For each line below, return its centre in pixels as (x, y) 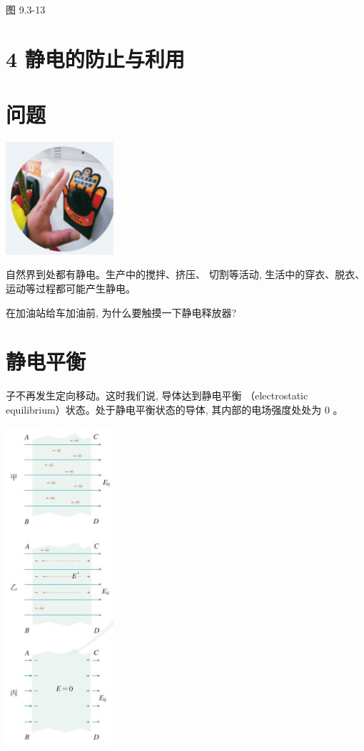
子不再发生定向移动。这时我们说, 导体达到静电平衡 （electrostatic (157, 395)
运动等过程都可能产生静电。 (71, 288)
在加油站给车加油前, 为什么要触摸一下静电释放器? (121, 312)
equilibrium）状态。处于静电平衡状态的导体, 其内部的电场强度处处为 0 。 (175, 409)
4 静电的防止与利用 (95, 58)
